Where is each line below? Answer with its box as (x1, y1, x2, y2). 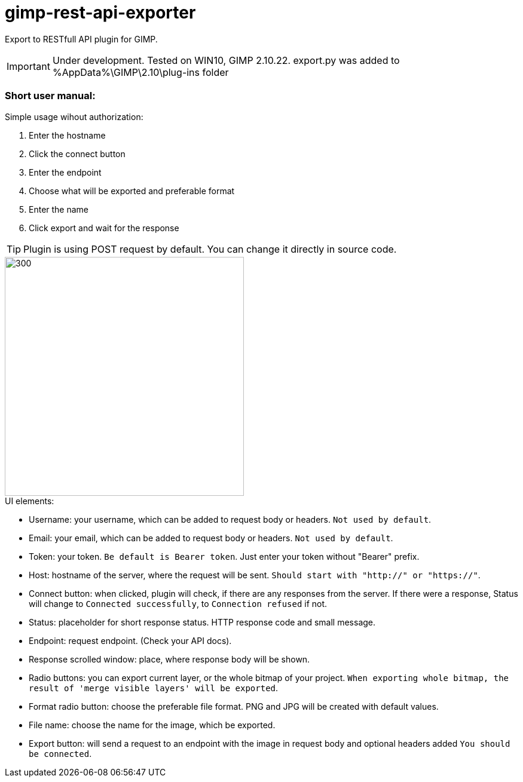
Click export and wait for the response (29, 222, 179, 233)
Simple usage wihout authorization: (5, 111, 143, 122)
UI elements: (5, 495, 54, 506)
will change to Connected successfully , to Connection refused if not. (29, 598, 328, 609)
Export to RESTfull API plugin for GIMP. (5, 33, 158, 44)
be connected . (29, 748, 92, 759)
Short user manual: (5, 90, 96, 102)
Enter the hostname (29, 130, 106, 140)
